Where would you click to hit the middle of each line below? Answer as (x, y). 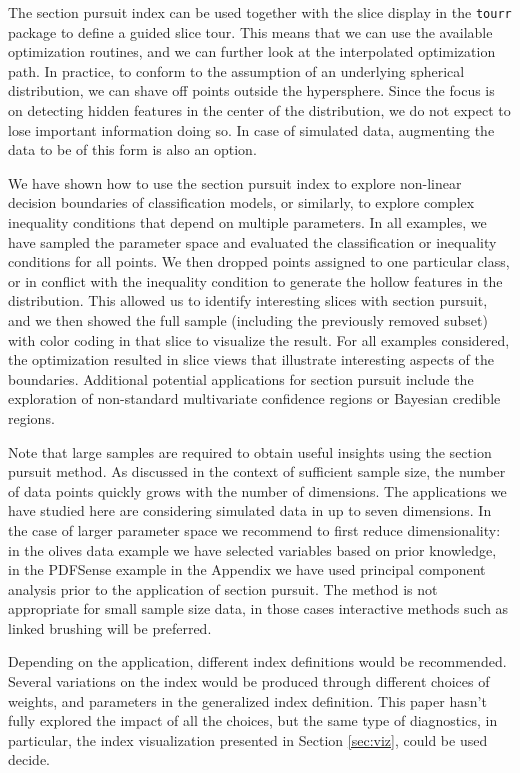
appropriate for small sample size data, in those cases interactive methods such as (258, 608)
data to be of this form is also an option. (132, 149)
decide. (29, 759)
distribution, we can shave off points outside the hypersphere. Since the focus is (251, 90)
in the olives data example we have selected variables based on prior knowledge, (252, 549)
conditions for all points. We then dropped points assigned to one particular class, (259, 261)
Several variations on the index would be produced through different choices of (249, 681)
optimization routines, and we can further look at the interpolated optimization (252, 51)
